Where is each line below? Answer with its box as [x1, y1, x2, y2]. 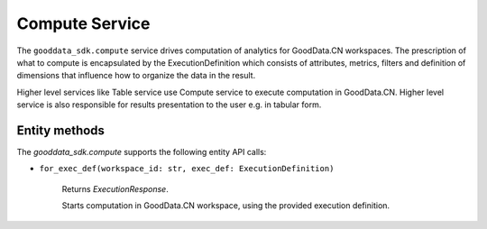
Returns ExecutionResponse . [61, 183, 169, 194]
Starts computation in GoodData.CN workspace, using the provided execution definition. [61, 200, 391, 211]
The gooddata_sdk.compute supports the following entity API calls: [16, 147, 267, 158]
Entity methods [16, 123, 106, 138]
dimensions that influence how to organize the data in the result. [16, 70, 256, 81]
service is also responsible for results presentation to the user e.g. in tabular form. [16, 99, 322, 110]
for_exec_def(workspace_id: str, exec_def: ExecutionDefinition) [39, 163, 335, 174]
